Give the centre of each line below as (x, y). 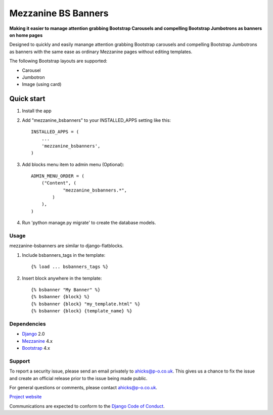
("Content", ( (59, 183)
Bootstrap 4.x (36, 348)
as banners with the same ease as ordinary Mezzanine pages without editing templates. (101, 52)
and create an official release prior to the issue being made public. (78, 378)
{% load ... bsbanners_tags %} (70, 267)
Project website (26, 397)
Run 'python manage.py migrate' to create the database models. (89, 223)
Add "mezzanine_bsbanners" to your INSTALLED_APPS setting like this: (97, 120)
